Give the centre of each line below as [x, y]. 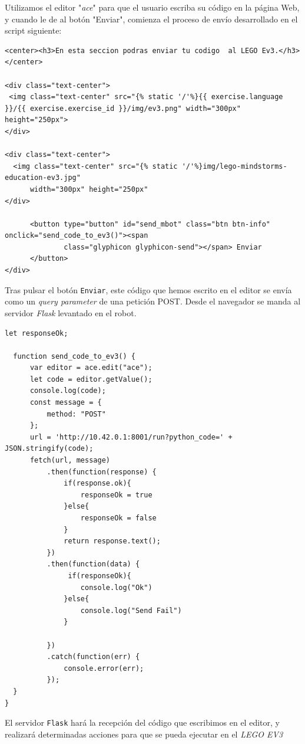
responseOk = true [116, 495]
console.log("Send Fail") [131, 610]
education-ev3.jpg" [43, 178]
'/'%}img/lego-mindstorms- [234, 166]
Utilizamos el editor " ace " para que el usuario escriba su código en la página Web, [152, 7]
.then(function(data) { [93, 564]
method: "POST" [76, 414]
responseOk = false [118, 518]
